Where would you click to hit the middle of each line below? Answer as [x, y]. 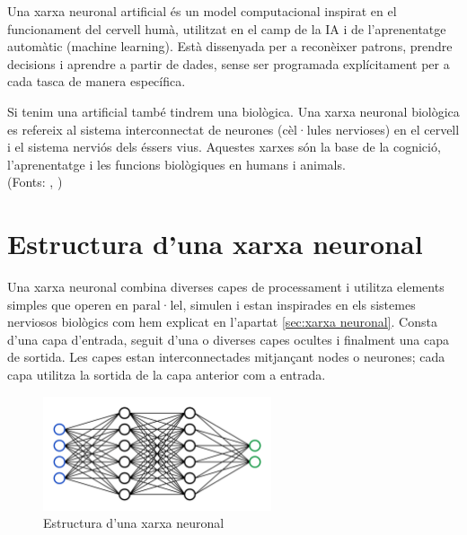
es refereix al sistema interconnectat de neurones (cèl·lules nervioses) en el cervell [233, 129]
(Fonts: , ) [35, 182]
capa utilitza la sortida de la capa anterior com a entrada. [167, 375]
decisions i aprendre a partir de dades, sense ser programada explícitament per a [229, 63]
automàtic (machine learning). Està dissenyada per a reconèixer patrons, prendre [230, 46]
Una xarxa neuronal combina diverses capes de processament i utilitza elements [226, 287]
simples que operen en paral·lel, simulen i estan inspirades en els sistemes [211, 304]
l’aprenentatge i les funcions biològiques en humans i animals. [176, 164]
